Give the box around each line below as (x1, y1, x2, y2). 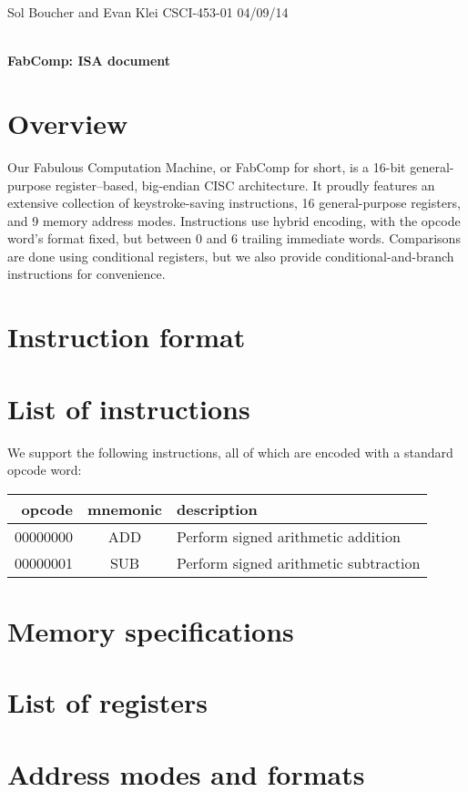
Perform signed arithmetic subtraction (177, 551, 421, 573)
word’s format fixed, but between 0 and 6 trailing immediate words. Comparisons (7, 229, 461, 248)
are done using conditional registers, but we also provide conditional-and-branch (7, 246, 454, 265)
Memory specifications (7, 612, 294, 649)
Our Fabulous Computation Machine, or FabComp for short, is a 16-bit (7, 157, 406, 176)
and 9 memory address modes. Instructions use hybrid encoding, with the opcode (7, 211, 461, 230)
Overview (7, 104, 128, 141)
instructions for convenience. (7, 264, 166, 283)
